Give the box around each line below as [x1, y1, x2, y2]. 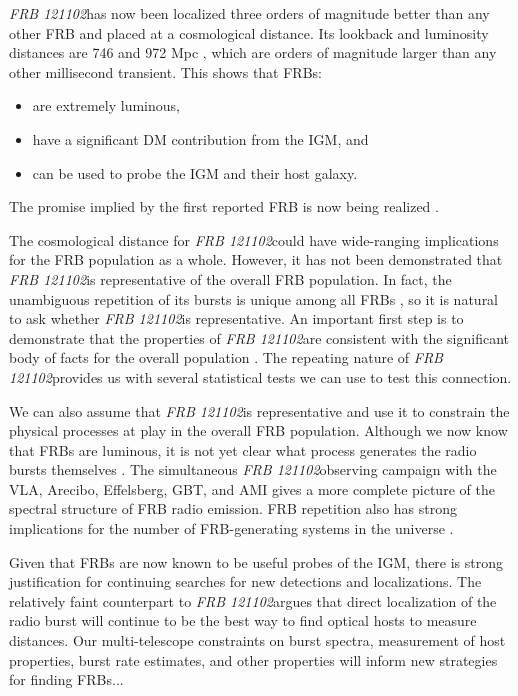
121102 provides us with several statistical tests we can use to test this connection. [9, 366, 512, 387]
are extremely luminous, [32, 95, 180, 116]
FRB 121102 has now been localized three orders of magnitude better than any [9, 3, 490, 23]
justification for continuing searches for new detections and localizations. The [9, 571, 482, 592]
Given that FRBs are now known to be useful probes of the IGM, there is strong [9, 551, 504, 572]
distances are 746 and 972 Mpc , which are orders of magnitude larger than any [9, 42, 497, 63]
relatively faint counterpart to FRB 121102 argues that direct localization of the [9, 590, 497, 611]
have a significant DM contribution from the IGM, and [32, 128, 369, 149]
